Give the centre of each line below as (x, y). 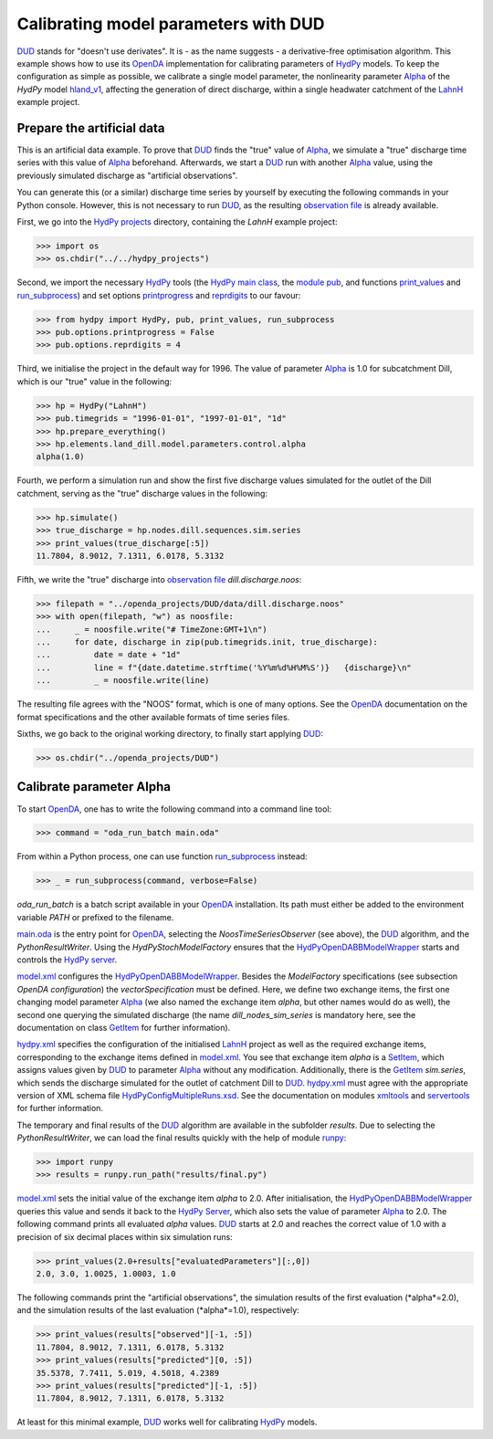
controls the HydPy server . (67, 960)
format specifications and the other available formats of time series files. (153, 717)
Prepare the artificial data (91, 128)
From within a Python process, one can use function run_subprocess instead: (162, 856)
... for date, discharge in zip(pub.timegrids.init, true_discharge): (207, 642)
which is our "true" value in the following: (94, 381)
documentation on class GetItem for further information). (124, 1027)
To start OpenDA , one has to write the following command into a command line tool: (174, 809)
